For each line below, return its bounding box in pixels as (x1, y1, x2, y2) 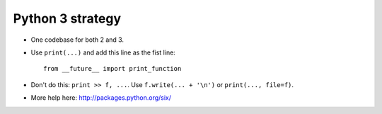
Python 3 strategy (13, 11, 122, 26)
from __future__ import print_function (43, 64, 182, 73)
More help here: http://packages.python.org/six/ (30, 93, 172, 102)
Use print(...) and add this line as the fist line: (30, 48, 176, 57)
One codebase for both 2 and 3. (30, 35, 124, 44)
